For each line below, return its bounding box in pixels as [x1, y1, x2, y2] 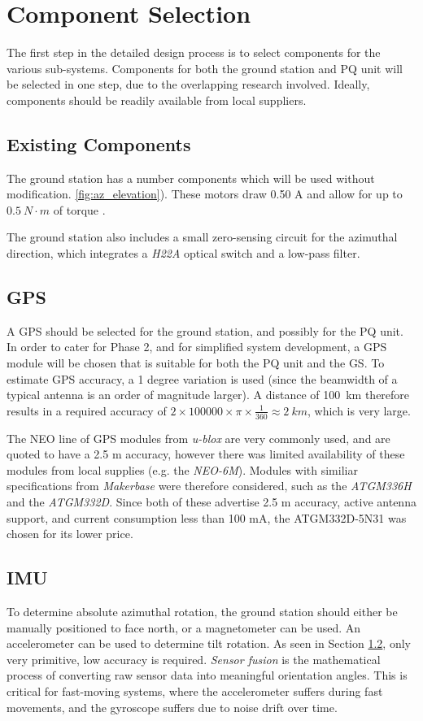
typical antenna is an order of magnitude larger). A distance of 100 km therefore [7, 386, 410, 403]
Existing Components [7, 131, 191, 156]
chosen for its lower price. [7, 525, 133, 542]
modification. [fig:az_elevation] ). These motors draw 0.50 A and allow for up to [7, 185, 403, 202]
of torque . [53, 201, 106, 218]
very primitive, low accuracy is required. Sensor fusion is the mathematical [7, 650, 381, 667]
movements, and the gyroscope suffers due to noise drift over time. [7, 698, 338, 715]
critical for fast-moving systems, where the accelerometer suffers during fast [7, 683, 383, 699]
